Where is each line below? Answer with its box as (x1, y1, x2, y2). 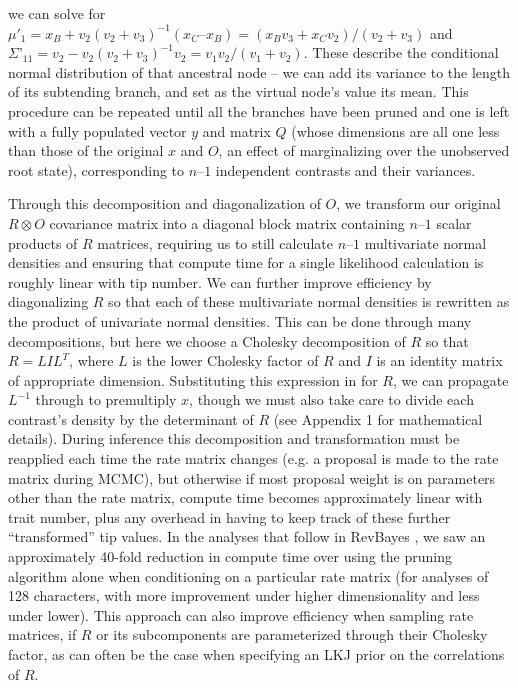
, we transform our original (336, 193, 501, 214)
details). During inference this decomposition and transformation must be (8, 428, 460, 449)
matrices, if (8, 624, 77, 645)
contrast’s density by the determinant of (8, 408, 254, 429)
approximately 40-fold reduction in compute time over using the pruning (8, 546, 452, 567)
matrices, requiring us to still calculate (97, 232, 333, 253)
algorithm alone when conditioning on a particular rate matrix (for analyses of (8, 565, 489, 586)
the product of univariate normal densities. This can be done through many (8, 310, 472, 331)
